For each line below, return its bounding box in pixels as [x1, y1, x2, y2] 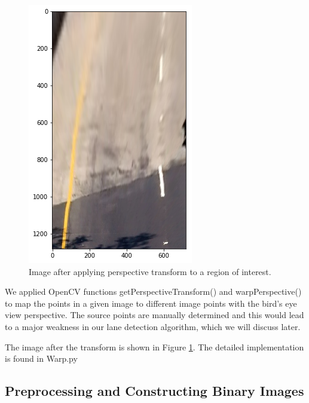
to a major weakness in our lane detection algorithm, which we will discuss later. [5, 320, 301, 332]
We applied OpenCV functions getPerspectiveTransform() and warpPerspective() [5, 285, 302, 298]
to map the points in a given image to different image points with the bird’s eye [5, 297, 297, 309]
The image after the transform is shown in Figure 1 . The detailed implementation [5, 340, 304, 353]
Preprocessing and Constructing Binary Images [5, 381, 304, 400]
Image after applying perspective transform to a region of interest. [29, 265, 271, 277]
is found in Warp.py [5, 352, 78, 365]
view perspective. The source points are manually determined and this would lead [5, 309, 304, 321]
